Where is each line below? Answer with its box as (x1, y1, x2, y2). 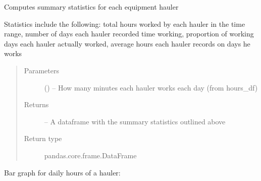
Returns (24, 99, 49, 110)
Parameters (24, 65, 59, 75)
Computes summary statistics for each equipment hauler (4, 2, 179, 12)
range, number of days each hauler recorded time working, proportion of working (4, 28, 254, 39)
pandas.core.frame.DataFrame (44, 150, 137, 160)
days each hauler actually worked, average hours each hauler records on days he (4, 38, 250, 49)
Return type (24, 133, 62, 144)
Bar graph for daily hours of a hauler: (4, 167, 121, 177)
